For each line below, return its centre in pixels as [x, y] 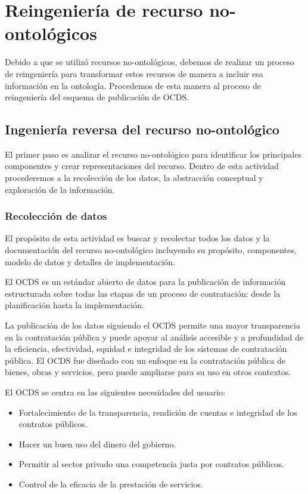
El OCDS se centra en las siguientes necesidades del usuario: [115, 392]
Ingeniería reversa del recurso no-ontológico [142, 129]
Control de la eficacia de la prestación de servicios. [111, 484]
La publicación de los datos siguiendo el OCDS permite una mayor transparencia [153, 325]
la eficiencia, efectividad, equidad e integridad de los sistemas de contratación [146, 349]
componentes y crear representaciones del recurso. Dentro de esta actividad [142, 166]
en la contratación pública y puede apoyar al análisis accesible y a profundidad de [154, 337]
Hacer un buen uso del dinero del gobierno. [97, 444]
